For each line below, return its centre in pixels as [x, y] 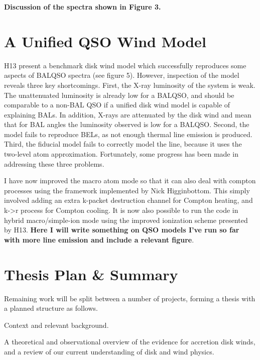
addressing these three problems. [54, 163]
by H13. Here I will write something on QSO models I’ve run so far [122, 230]
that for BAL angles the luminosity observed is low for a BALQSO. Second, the [127, 124]
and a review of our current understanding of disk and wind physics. [109, 351]
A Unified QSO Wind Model [105, 41]
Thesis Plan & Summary [91, 274]
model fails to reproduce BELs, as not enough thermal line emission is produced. [128, 134]
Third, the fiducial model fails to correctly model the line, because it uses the [123, 144]
